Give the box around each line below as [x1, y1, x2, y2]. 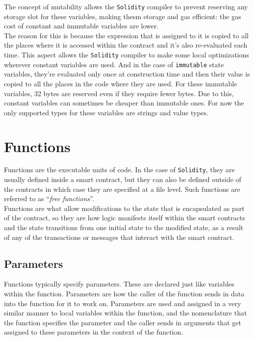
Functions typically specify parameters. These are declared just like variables [4, 279, 234, 289]
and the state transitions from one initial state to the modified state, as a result [4, 222, 244, 233]
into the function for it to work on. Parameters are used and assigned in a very [4, 298, 241, 308]
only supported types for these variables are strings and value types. [4, 107, 209, 117]
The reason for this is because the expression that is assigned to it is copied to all [4, 30, 249, 40]
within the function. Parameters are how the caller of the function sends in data [4, 288, 245, 299]
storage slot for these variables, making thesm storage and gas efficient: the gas [4, 11, 241, 21]
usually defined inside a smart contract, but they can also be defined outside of [4, 174, 241, 184]
